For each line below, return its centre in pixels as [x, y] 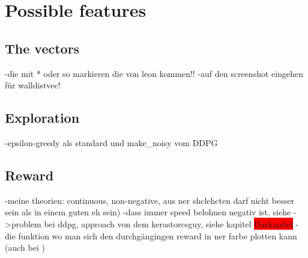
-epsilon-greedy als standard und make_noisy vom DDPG [111, 142]
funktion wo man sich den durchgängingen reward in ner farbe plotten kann [158, 235]
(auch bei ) [25, 247]
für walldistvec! [33, 85]
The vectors [42, 48]
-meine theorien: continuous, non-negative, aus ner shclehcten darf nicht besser [149, 200]
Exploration [42, 118]
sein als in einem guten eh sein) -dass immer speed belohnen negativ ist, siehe [148, 212]
